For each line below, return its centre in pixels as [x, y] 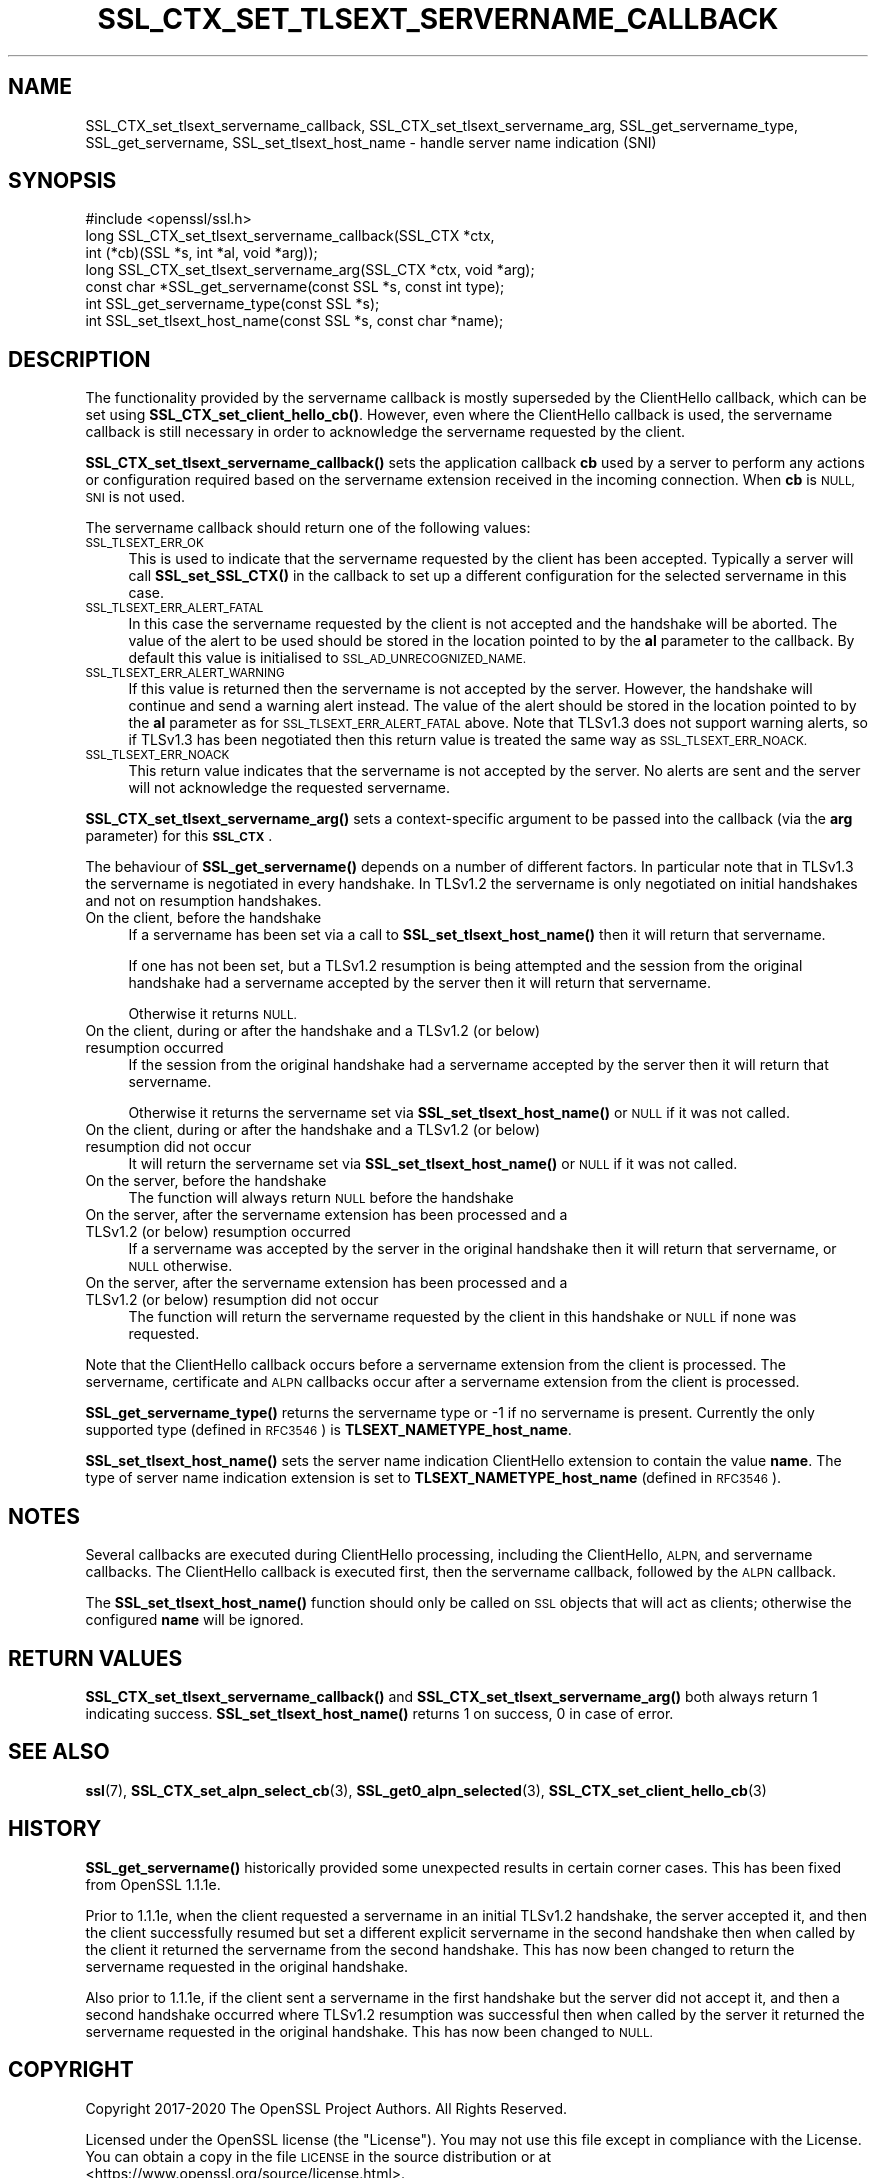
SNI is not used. [135, 497]
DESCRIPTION [79, 359]
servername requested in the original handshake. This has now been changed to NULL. [369, 2031]
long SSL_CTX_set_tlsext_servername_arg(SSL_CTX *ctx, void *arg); [310, 270]
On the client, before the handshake [203, 918]
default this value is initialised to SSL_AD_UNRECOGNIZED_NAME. [327, 658]
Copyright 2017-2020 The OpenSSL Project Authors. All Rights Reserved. [326, 2108]
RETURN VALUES [95, 1658]
